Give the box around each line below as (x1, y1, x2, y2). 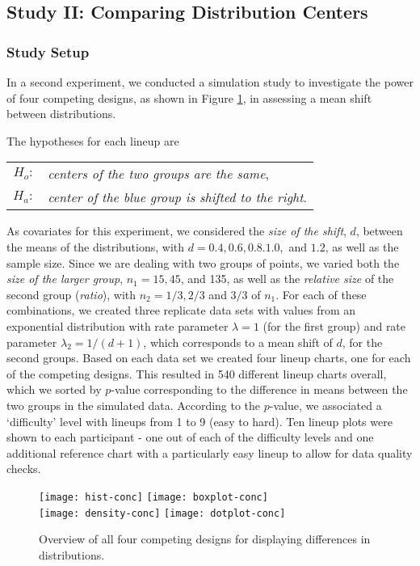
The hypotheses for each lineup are (6, 132, 179, 149)
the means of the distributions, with (6, 238, 185, 255)
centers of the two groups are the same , (48, 164, 269, 184)
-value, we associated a (269, 396, 382, 413)
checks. (6, 460, 41, 477)
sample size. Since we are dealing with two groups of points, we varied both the (6, 254, 400, 271)
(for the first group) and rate (262, 317, 406, 334)
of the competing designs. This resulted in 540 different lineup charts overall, (6, 365, 387, 382)
